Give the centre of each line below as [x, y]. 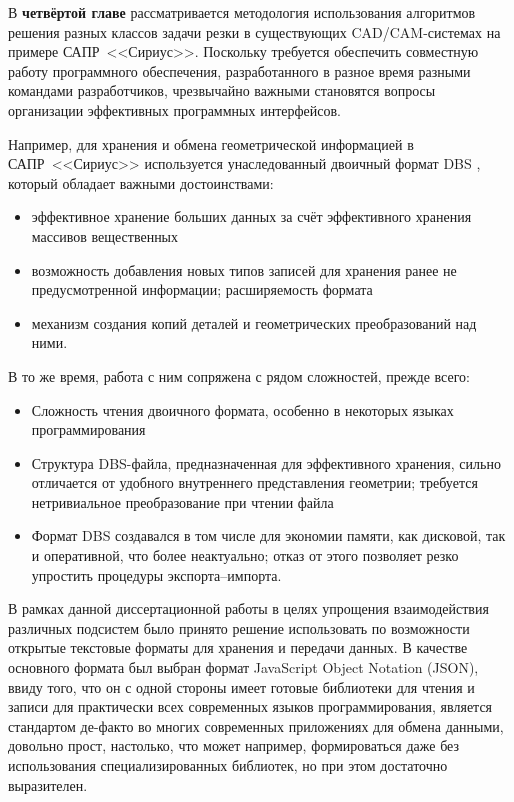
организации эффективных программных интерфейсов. [174, 109]
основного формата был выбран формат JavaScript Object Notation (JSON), [243, 667]
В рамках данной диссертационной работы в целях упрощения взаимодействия [248, 608]
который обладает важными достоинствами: [141, 182]
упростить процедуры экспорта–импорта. [156, 574]
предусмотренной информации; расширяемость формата [202, 289]
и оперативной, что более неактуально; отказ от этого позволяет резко [245, 555]
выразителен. [48, 784]
